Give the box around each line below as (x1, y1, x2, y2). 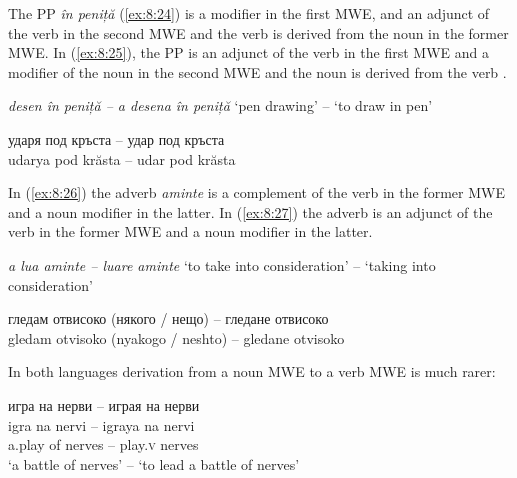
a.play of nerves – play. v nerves (8, 434, 199, 455)
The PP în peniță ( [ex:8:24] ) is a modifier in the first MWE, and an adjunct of (8, 3, 490, 23)
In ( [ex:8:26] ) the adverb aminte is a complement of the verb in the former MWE (8, 182, 505, 203)
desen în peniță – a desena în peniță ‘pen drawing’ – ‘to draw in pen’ (8, 95, 433, 116)
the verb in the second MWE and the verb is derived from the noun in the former (8, 22, 509, 43)
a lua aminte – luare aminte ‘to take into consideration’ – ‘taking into (8, 254, 436, 275)
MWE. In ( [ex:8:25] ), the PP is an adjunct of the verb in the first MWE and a (8, 42, 489, 63)
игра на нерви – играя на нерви (8, 394, 200, 415)
